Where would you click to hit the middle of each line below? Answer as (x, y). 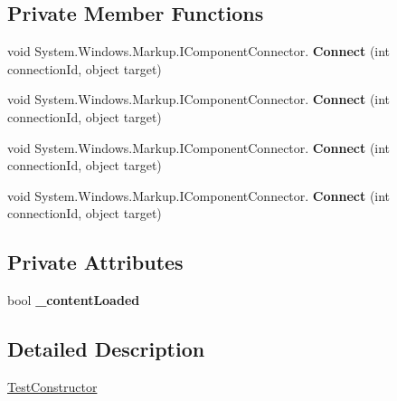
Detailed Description (106, 349)
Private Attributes (95, 262)
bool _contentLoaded (74, 300)
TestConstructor (52, 386)
